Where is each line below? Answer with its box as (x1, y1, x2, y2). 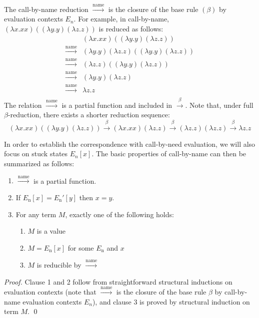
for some (67, 242, 94, 253)
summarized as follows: (4, 158, 74, 168)
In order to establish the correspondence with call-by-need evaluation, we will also (4, 138, 255, 149)
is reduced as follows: (98, 23, 163, 33)
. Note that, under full (185, 99, 253, 110)
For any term (15, 209, 56, 219)
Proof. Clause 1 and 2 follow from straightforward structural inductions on (4, 276, 232, 287)
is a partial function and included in (61, 99, 172, 110)
